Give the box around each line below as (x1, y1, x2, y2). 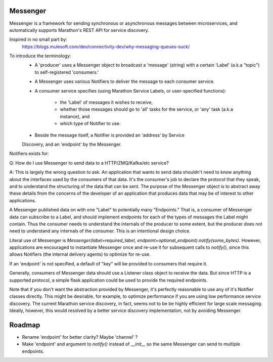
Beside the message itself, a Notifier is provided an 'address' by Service (34, 132, 185, 138)
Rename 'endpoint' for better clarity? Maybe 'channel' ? (22, 334, 138, 340)
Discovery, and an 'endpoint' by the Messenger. (22, 141, 122, 147)
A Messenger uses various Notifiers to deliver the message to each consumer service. (34, 78, 215, 84)
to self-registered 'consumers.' (34, 69, 99, 75)
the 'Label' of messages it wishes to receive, (60, 99, 153, 106)
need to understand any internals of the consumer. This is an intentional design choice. (9, 228, 191, 234)
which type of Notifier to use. (60, 120, 121, 126)
